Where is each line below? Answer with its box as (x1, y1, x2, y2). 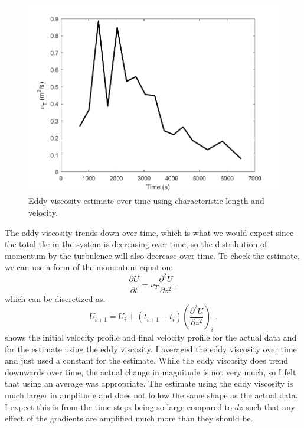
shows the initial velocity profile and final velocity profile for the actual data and (5, 330, 297, 343)
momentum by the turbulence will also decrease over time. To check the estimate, (5, 249, 300, 261)
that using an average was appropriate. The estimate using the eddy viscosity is (5, 377, 293, 390)
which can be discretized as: (5, 292, 106, 304)
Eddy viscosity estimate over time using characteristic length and (28, 194, 264, 207)
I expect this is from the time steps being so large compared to (5, 400, 233, 413)
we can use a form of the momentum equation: (5, 261, 174, 273)
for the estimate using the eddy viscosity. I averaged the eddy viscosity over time (5, 342, 297, 355)
